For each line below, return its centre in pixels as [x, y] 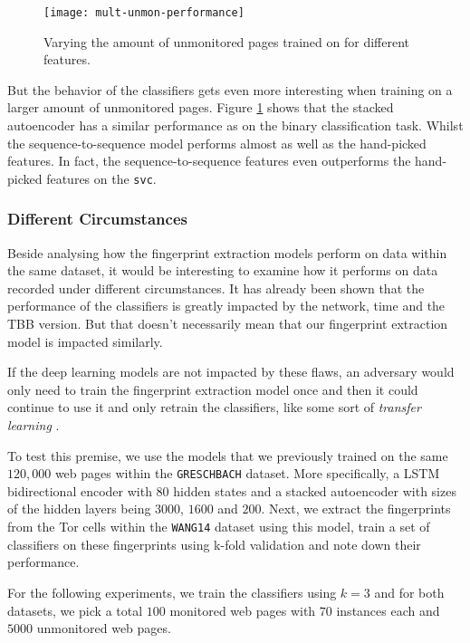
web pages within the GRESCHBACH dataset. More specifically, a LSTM [247, 473]
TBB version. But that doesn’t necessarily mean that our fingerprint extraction [228, 324]
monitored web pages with [243, 610]
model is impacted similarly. [85, 341]
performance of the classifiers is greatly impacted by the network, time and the [226, 306]
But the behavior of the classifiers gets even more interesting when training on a [230, 89]
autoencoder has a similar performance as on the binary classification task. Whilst [235, 125]
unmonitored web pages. [104, 628]
